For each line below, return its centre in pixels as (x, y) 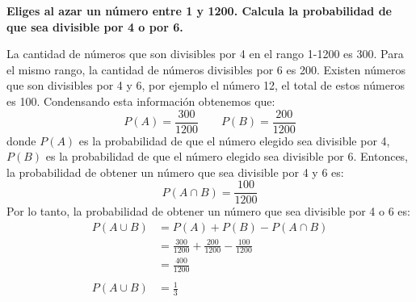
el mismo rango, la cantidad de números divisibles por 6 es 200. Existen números (206, 69)
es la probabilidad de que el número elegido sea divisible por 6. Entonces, (227, 156)
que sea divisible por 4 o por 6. (95, 26)
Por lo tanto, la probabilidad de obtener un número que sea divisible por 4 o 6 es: (208, 211)
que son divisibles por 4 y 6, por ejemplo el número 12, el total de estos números (206, 85)
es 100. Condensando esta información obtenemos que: (141, 101)
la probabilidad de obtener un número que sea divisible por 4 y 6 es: (175, 172)
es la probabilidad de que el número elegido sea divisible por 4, (234, 140)
